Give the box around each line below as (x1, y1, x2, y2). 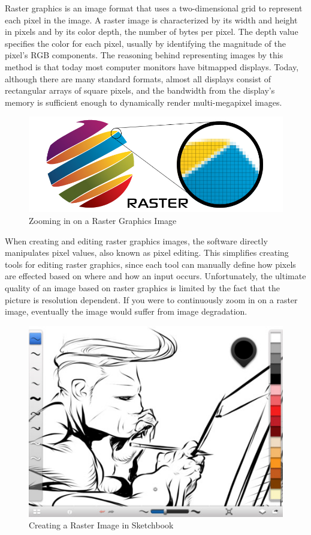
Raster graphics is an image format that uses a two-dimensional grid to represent (5, 2, 303, 14)
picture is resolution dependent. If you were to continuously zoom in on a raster (5, 293, 298, 306)
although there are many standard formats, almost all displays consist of (5, 72, 271, 85)
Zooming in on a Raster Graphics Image (29, 214, 177, 226)
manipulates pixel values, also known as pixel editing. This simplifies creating (5, 246, 289, 259)
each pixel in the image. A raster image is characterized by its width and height (5, 13, 298, 26)
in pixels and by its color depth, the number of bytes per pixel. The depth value (5, 25, 298, 38)
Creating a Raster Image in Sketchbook (29, 519, 174, 531)
